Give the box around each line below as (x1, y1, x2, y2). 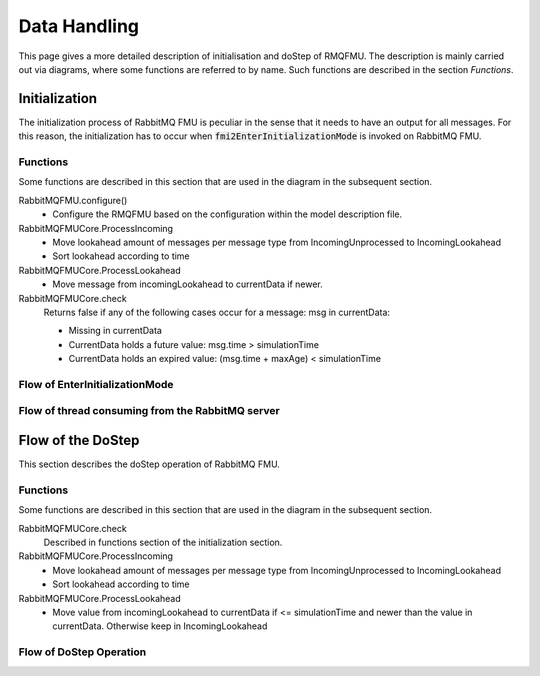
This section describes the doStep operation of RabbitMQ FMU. (18, 458, 280, 470)
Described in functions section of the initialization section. (43, 536, 283, 549)
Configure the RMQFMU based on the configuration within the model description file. (52, 208, 403, 220)
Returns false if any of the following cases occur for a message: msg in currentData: (43, 306, 390, 318)
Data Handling (18, 15, 140, 37)
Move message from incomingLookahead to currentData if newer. (52, 278, 324, 290)
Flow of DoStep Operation (18, 645, 147, 659)
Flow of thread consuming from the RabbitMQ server (18, 404, 280, 418)
